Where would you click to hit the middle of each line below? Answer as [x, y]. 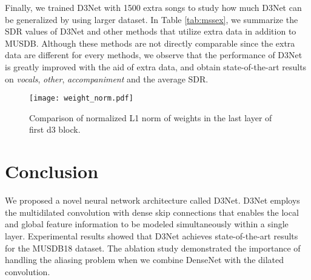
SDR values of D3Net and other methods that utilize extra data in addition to [151, 31]
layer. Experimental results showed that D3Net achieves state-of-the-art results [152, 235]
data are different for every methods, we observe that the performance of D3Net [154, 55]
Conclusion [52, 171]
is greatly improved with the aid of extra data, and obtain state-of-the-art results [156, 66]
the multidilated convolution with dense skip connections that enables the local [152, 212]
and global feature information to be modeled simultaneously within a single [147, 224]
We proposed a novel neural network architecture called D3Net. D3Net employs [152, 200]
